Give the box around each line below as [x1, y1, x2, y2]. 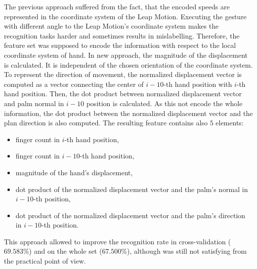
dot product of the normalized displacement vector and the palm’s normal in [15, 184, 248, 194]
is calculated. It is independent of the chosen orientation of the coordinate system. [4, 59, 253, 70]
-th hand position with [164, 78, 232, 89]
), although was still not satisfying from [127, 246, 247, 256]
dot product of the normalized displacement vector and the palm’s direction [15, 210, 246, 220]
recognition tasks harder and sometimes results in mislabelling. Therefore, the [4, 30, 240, 40]
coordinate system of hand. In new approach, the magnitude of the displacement [4, 49, 248, 60]
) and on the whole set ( [29, 246, 102, 256]
